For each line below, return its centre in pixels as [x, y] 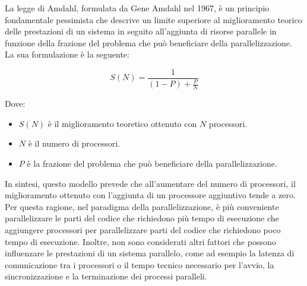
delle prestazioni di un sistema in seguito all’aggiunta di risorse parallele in [141, 31]
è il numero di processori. [74, 143]
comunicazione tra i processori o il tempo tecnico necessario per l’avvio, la [140, 264]
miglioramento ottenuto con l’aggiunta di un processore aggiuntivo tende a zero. [150, 195]
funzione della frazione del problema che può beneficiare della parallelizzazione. [148, 42]
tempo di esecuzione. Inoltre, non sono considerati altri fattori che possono [140, 241]
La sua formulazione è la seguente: [67, 54]
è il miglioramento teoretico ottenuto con [122, 123]
